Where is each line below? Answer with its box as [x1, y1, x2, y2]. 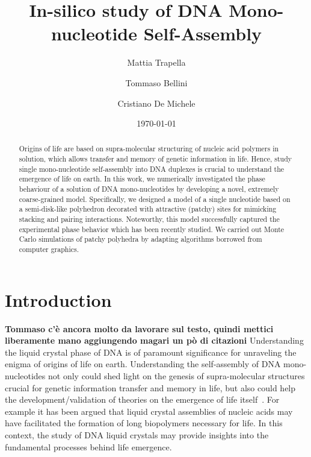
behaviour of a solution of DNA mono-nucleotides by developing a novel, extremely [19, 184, 279, 194]
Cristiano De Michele [117, 96, 196, 109]
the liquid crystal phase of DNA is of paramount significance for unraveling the [5, 345, 297, 358]
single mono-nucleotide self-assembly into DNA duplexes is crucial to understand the [19, 163, 285, 174]
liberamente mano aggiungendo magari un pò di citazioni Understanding [5, 334, 304, 347]
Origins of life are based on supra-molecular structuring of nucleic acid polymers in [19, 143, 279, 154]
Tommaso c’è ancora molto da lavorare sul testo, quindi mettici [5, 322, 274, 335]
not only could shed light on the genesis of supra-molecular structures [48, 370, 305, 382]
